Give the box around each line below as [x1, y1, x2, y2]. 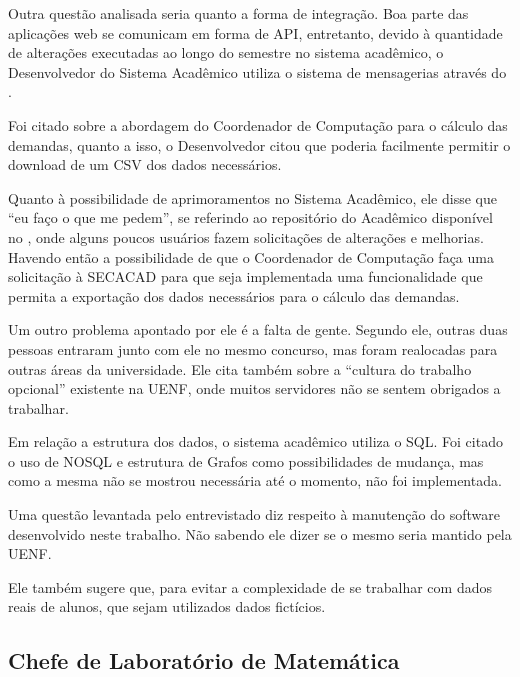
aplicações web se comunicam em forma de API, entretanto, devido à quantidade [8, 22, 503, 43]
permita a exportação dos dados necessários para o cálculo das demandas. [8, 285, 460, 306]
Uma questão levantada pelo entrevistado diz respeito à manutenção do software [8, 504, 500, 525]
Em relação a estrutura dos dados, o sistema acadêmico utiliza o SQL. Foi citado [8, 431, 503, 452]
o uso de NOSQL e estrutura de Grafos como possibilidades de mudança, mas [8, 450, 484, 471]
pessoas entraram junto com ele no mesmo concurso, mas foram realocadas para [8, 338, 498, 359]
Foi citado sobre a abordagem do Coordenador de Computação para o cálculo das [8, 114, 508, 135]
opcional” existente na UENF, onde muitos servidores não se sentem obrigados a [8, 378, 501, 399]
